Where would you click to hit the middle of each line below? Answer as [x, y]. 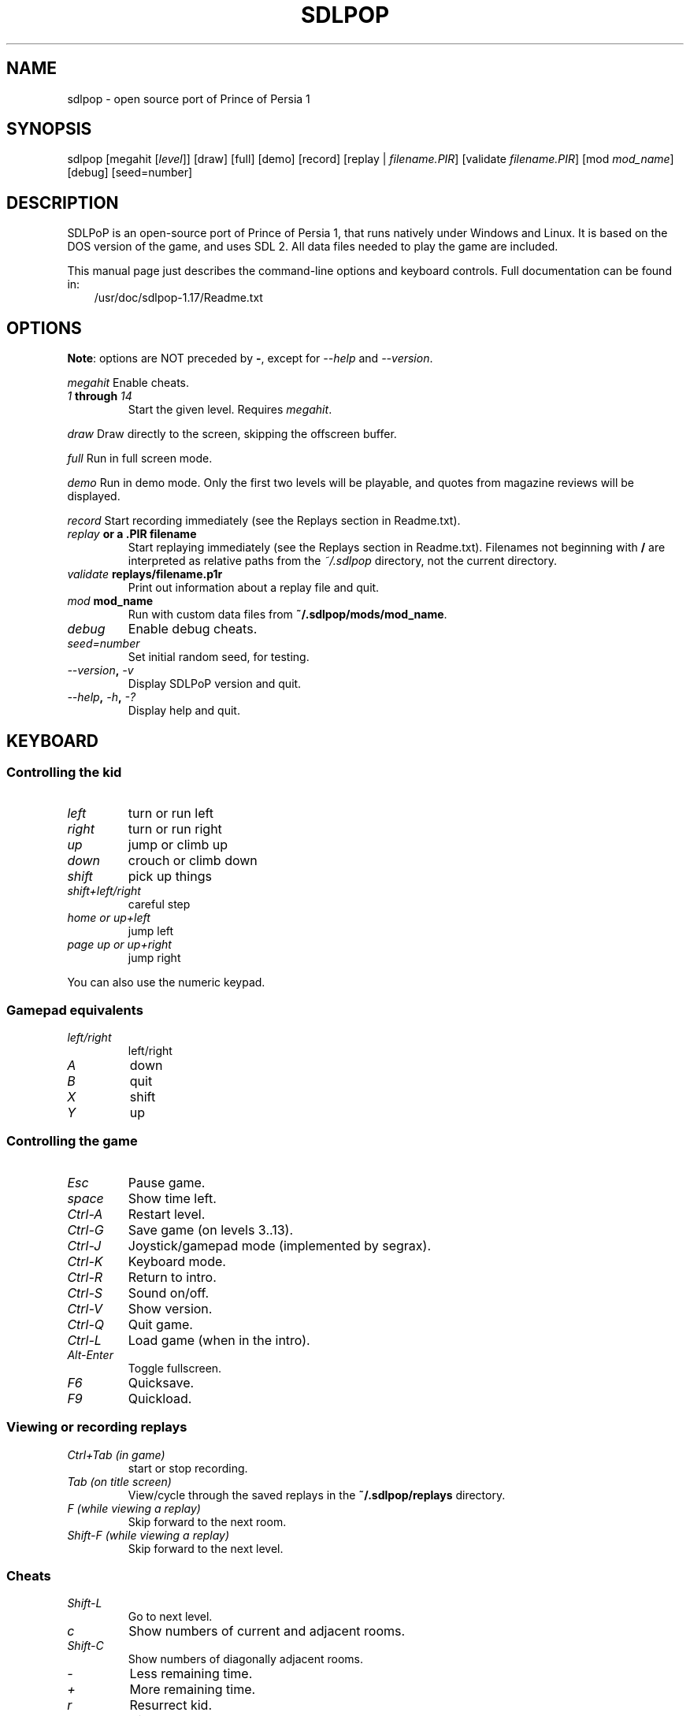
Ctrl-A [85, 1214]
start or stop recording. [188, 1468]
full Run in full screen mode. [140, 459]
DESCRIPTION [63, 202]
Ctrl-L [84, 1340]
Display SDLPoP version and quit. [215, 684]
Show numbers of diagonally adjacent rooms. [245, 1659]
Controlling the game [72, 1141]
